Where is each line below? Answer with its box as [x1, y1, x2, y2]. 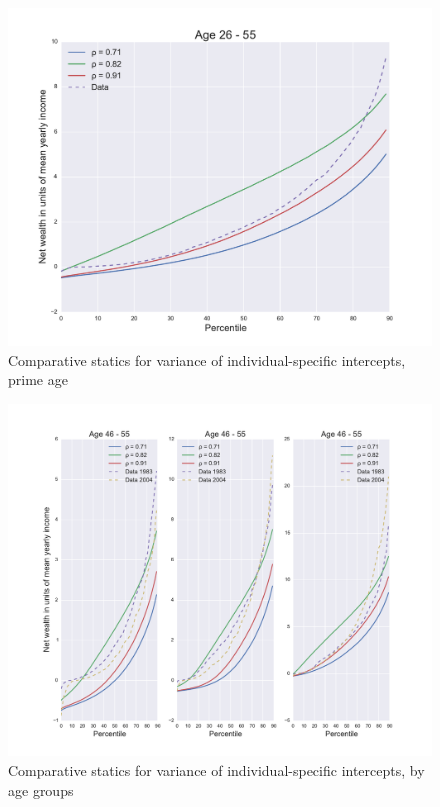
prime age [8, 369, 68, 390]
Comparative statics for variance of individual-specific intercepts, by [8, 760, 425, 781]
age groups [8, 779, 74, 800]
